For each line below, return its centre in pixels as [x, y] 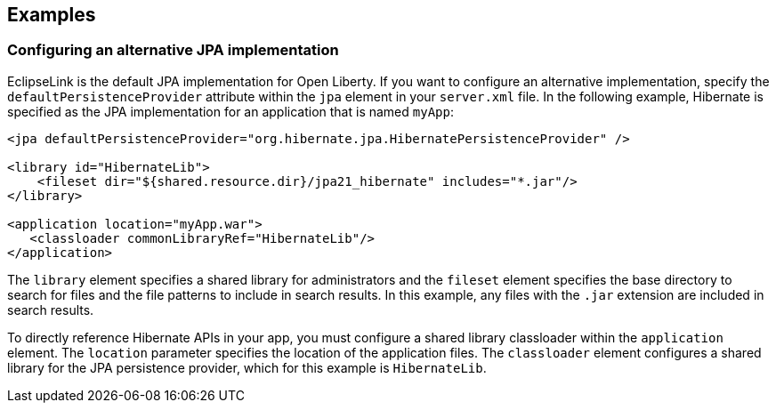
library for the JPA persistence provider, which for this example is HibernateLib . [247, 367]
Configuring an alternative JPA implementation [173, 50]
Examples [52, 15]
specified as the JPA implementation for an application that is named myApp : [230, 111]
